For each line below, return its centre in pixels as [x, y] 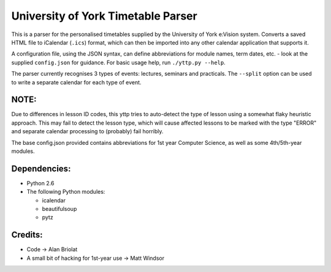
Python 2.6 [40, 183]
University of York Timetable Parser [104, 16]
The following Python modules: [66, 192]
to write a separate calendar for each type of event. [76, 82]
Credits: [27, 235]
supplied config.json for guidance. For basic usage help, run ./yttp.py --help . [119, 62]
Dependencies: [41, 168]
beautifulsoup [59, 209]
